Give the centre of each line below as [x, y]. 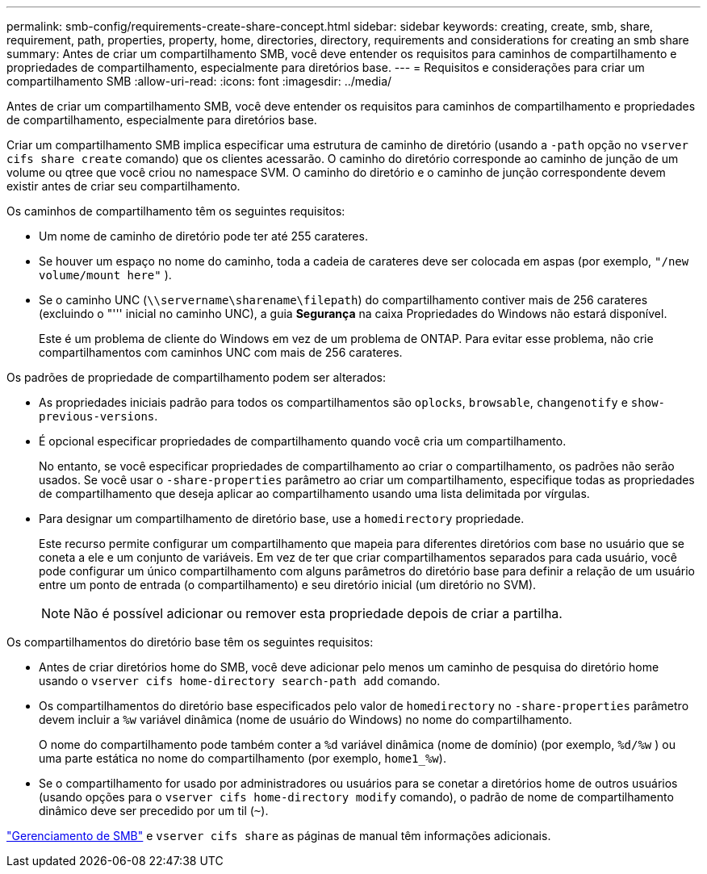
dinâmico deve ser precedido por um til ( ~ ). [154, 811]
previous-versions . [98, 416]
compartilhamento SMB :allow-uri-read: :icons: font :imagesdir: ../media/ [199, 81]
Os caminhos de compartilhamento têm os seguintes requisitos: [176, 211]
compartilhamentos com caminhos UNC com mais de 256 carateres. [221, 352]
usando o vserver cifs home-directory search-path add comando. [240, 681]
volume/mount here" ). [105, 275]
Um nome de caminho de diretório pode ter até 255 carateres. [203, 236]
